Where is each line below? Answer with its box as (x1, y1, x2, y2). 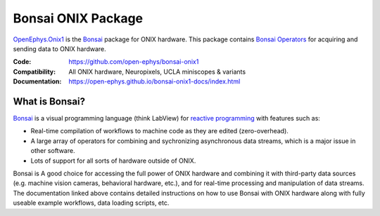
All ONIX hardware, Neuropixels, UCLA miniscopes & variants (68, 67, 246, 76)
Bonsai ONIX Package (13, 11, 144, 26)
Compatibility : (13, 67, 56, 76)
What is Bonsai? (13, 95, 86, 107)
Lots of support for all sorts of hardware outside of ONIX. (30, 156, 196, 165)
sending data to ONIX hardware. (13, 44, 107, 53)
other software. (30, 147, 75, 155)
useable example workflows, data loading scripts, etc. (13, 198, 170, 207)
